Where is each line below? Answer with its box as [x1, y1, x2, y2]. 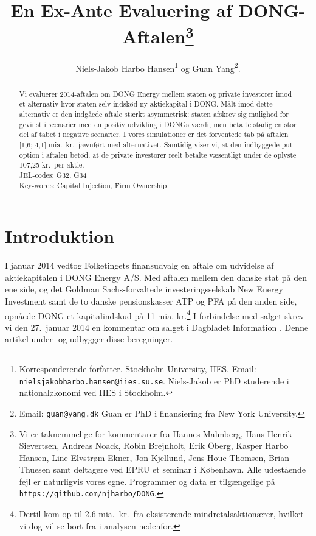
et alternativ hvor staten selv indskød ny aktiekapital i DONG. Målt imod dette [19, 99, 273, 109]
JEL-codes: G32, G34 [19, 169, 87, 180]
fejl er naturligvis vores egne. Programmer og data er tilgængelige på [19, 474, 275, 487]
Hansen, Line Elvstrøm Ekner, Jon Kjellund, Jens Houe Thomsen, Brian [19, 451, 289, 464]
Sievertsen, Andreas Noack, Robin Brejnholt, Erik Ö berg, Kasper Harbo [19, 439, 289, 452]
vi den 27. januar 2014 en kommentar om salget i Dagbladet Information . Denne [5, 320, 309, 333]
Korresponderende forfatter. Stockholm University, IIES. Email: [19, 362, 256, 375]
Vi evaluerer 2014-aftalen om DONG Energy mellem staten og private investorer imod [19, 88, 292, 99]
